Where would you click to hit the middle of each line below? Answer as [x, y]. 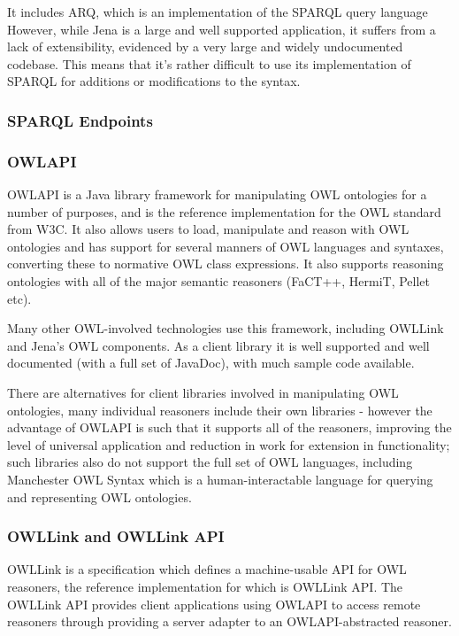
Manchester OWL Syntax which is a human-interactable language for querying [220, 479]
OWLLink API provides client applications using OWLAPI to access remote [214, 604]
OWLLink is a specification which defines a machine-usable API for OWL [207, 569]
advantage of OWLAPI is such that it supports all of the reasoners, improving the [229, 427]
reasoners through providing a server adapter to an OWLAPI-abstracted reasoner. [229, 621]
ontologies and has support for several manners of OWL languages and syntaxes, [226, 246]
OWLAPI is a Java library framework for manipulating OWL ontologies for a [217, 194]
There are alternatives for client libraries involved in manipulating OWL [203, 392]
